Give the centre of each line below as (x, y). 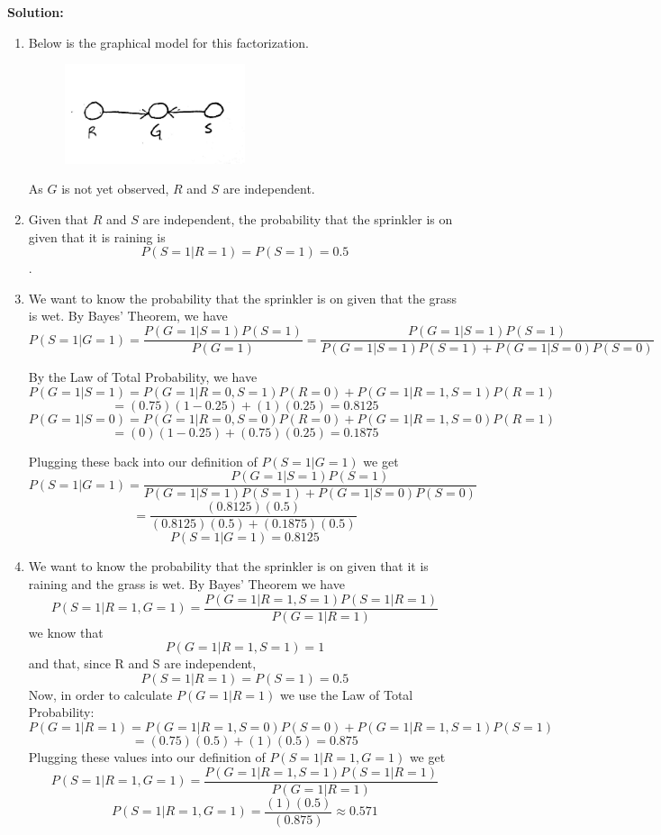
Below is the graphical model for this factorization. (168, 42)
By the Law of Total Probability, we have (143, 377)
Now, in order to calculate (100, 694)
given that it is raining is (97, 236)
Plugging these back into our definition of (143, 461)
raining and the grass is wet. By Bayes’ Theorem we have (186, 584)
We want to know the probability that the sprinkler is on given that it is (228, 566)
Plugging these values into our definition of (147, 757)
